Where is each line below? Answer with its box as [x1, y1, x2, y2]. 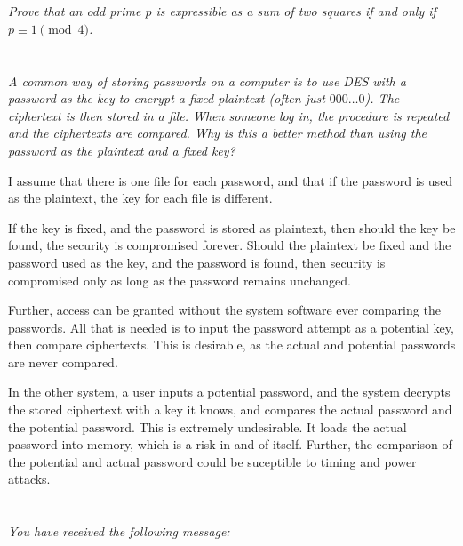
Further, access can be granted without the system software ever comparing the [8, 301, 441, 319]
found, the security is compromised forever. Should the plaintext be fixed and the [8, 236, 451, 254]
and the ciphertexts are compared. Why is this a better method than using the [8, 124, 427, 142]
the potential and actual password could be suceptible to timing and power [8, 452, 417, 470]
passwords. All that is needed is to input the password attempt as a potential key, [8, 317, 454, 336]
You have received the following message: [8, 522, 230, 541]
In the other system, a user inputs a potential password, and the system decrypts [8, 382, 451, 401]
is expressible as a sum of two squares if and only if [156, 2, 436, 20]
